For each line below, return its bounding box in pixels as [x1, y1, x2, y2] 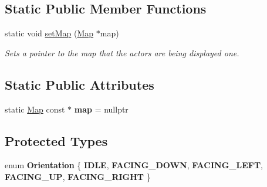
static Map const [5, 103, 65, 115]
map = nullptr [74, 103, 129, 115]
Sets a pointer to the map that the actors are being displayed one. [5, 46, 239, 59]
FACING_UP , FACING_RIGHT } [5, 170, 151, 182]
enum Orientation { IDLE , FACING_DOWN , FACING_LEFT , [5, 159, 263, 171]
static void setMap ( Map [5, 27, 94, 39]
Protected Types [5, 131, 108, 149]
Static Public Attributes [5, 75, 154, 93]
